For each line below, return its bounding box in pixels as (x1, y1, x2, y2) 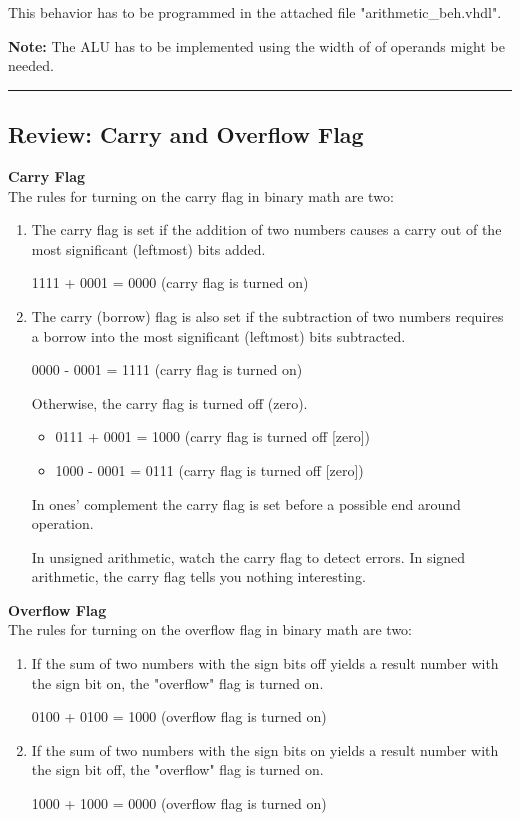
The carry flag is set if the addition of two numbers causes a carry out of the (31, 219, 502, 240)
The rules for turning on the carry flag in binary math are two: (8, 185, 394, 206)
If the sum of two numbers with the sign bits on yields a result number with (31, 739, 499, 760)
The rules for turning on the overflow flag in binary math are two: (8, 619, 412, 640)
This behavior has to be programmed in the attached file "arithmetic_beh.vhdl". (8, 2, 502, 22)
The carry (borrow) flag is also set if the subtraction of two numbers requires (31, 305, 504, 326)
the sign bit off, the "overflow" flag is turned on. (31, 759, 324, 780)
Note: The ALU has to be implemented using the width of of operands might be (8, 35, 505, 56)
